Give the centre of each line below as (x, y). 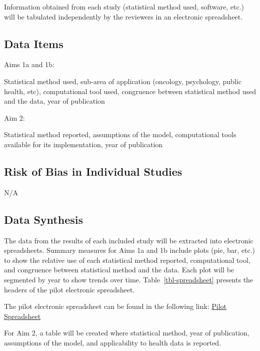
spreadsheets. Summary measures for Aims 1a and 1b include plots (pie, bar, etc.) (129, 250)
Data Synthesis (43, 219)
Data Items (34, 43)
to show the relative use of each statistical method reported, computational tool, (127, 260)
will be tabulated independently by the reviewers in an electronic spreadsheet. (123, 16)
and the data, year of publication (54, 101)
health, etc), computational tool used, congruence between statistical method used (130, 91)
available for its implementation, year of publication (83, 144)
